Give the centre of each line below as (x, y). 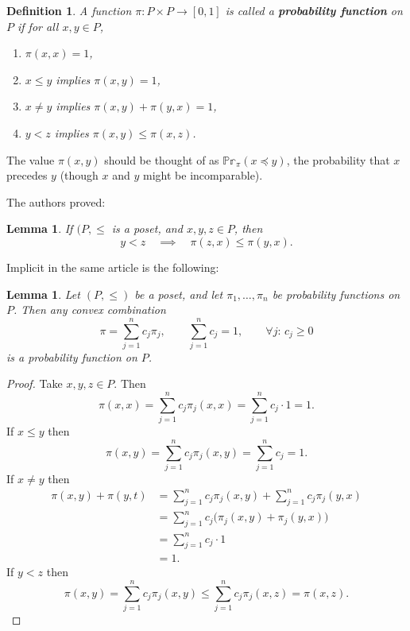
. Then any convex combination (90, 310)
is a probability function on (72, 356)
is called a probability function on (314, 10)
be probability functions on (336, 294)
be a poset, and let (179, 294)
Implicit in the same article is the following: (113, 267)
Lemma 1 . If (40, 228)
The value (31, 159)
